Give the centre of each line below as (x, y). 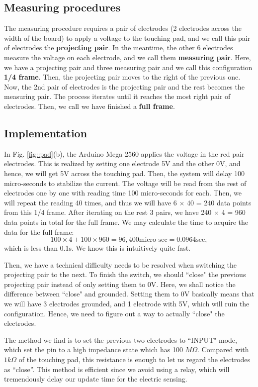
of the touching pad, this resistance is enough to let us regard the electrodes (134, 359)
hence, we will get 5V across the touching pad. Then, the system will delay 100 (125, 173)
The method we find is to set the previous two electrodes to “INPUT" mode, (121, 339)
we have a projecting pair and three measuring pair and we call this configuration (128, 67)
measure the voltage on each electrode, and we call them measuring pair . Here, (128, 57)
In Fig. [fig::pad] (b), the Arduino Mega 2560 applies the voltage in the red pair (124, 153)
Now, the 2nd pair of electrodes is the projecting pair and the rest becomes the (124, 86)
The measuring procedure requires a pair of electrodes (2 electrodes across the (123, 28)
